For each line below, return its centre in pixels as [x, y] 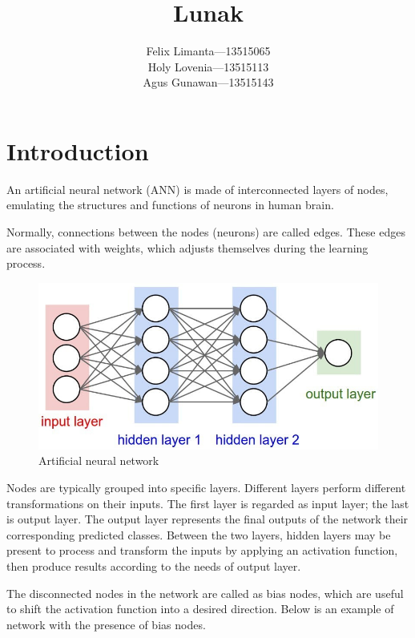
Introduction [78, 150]
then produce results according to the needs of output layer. [154, 565]
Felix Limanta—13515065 [208, 51]
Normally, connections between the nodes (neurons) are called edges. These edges [206, 232]
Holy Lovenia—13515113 [208, 66]
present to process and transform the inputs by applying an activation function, [202, 550]
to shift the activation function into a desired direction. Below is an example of [200, 609]
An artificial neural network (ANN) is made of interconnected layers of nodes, [197, 189]
